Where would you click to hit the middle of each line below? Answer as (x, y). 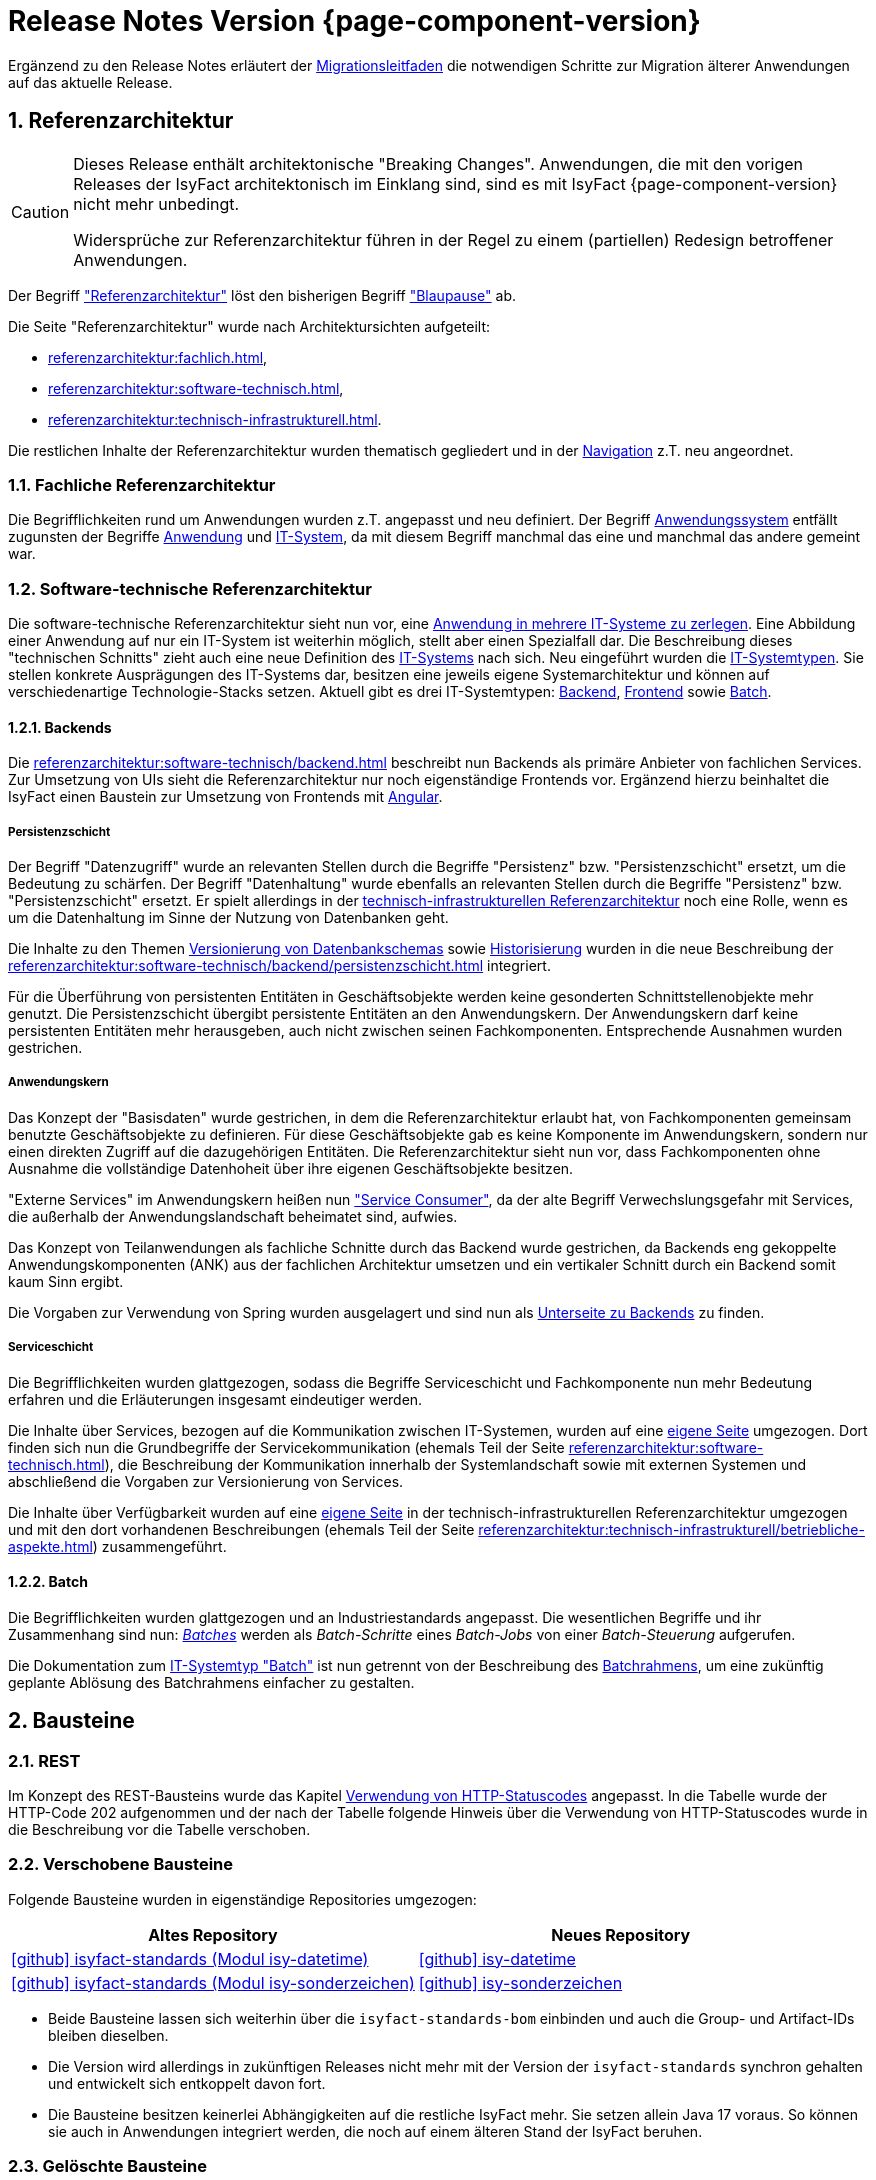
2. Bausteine (71, 1721)
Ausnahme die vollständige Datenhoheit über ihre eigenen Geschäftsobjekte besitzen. (291, 1168)
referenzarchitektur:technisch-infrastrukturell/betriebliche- (671, 1529)
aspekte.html (50, 1546)
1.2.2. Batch (48, 1582)
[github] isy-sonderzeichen (520, 1982)
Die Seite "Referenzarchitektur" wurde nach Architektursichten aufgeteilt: (249, 326)
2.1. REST (44, 1760)
